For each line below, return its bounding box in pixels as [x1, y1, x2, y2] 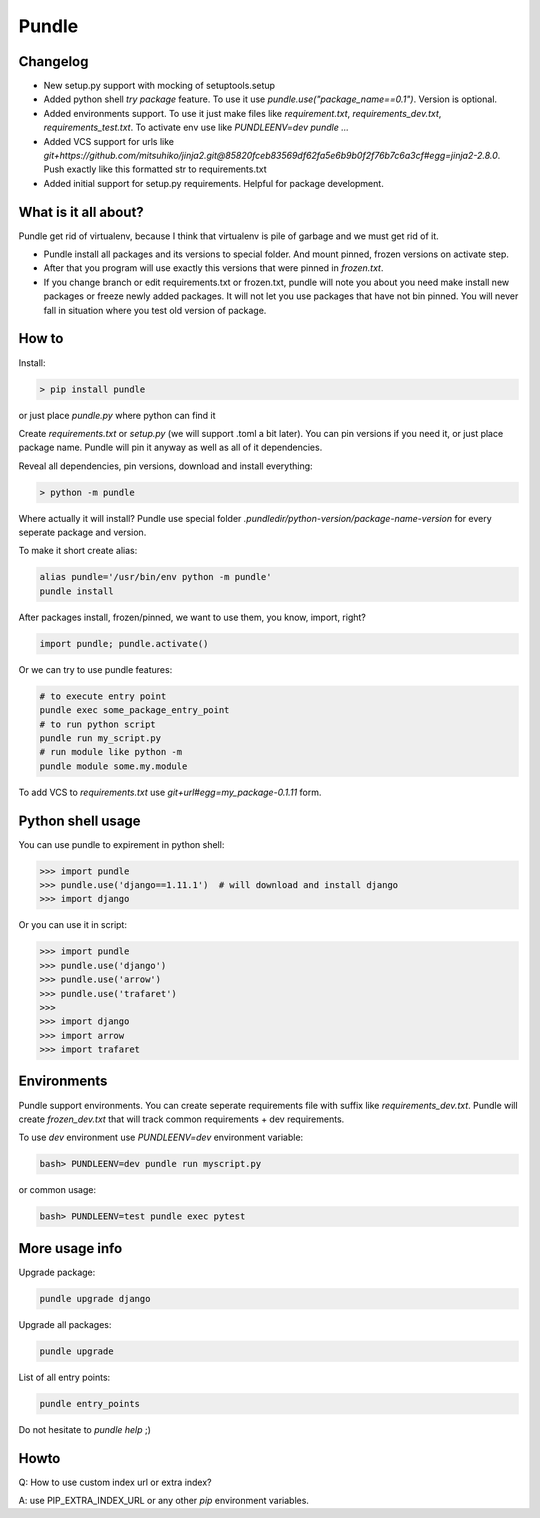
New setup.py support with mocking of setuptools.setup [43, 80, 275, 92]
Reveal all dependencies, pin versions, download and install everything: [18, 460, 314, 472]
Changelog [18, 53, 89, 70]
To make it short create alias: [18, 545, 138, 557]
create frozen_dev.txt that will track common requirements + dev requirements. [18, 1113, 345, 1125]
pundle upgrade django [39, 1293, 151, 1304]
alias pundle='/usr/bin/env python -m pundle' [39, 571, 272, 583]
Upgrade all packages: [18, 1318, 112, 1330]
